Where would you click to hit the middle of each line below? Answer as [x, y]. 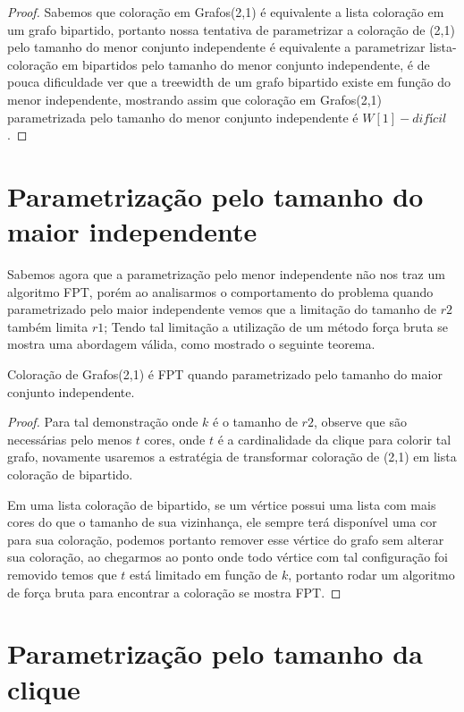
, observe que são [360, 422]
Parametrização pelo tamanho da [215, 653]
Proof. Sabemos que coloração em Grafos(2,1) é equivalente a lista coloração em [226, 12]
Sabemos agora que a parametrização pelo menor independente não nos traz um [226, 274]
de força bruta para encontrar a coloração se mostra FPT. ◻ [174, 592]
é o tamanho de [255, 422]
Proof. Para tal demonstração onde [103, 422]
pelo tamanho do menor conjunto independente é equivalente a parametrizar [216, 47]
